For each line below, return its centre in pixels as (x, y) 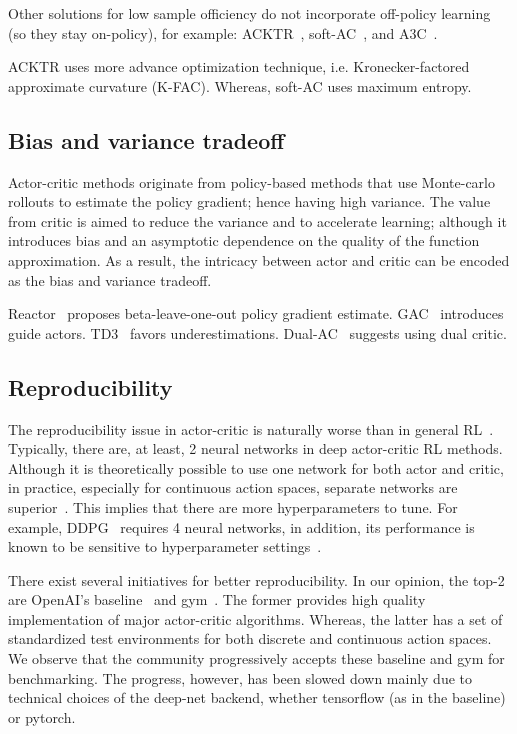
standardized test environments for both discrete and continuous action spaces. (250, 638)
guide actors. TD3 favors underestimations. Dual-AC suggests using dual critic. (257, 332)
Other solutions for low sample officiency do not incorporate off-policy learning (249, 13)
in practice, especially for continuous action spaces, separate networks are (233, 487)
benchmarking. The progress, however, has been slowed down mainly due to (240, 677)
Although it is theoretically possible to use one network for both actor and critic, (256, 467)
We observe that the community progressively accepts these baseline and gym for (256, 658)
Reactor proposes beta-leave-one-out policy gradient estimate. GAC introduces (256, 313)
